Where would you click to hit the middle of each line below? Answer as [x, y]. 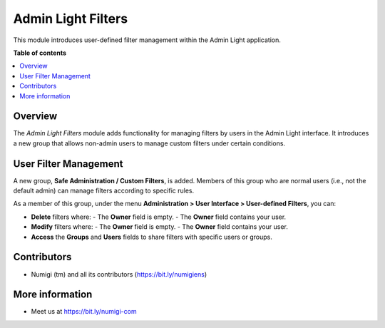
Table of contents [40, 53]
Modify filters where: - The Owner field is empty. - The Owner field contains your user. [159, 227]
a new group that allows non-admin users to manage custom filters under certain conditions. [149, 143]
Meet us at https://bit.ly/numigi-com [84, 312]
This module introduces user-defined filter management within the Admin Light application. [147, 40]
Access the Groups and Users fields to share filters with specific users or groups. [152, 237]
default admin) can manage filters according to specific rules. [104, 191]
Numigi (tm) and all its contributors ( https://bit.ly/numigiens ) [119, 274]
